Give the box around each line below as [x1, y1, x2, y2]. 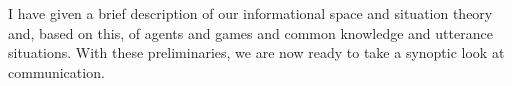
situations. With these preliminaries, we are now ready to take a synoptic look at [8, 42, 505, 63]
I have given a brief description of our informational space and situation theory [8, 3, 493, 23]
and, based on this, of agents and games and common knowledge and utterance [8, 22, 493, 43]
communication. [8, 61, 105, 82]
